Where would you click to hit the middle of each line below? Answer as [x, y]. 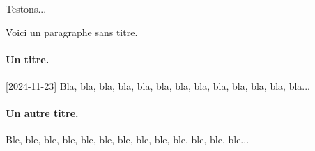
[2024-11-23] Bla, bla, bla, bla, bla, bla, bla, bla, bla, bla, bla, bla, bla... [158, 85]
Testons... [26, 8]
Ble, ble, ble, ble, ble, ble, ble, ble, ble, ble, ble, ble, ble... [128, 140]
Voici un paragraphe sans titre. [72, 32]
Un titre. [28, 59]
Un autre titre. [42, 113]
